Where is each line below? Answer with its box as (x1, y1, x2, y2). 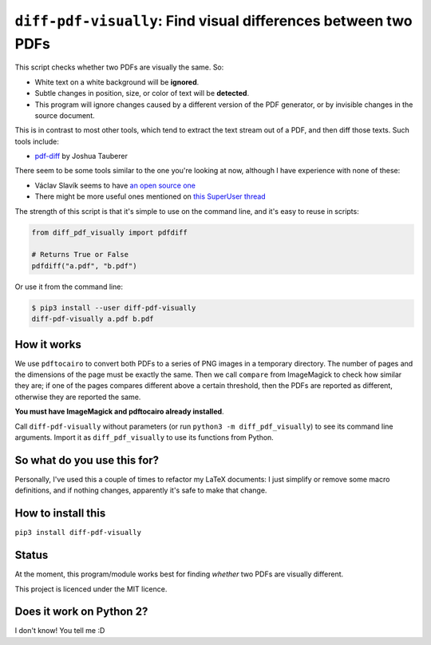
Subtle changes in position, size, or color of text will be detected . (34, 89, 250, 98)
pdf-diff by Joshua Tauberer (34, 152, 128, 161)
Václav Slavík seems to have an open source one (34, 180, 196, 190)
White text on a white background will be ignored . (34, 77, 200, 87)
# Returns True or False (31, 250, 129, 259)
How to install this (14, 507, 106, 520)
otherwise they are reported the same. (14, 392, 141, 402)
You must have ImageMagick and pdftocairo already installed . (14, 407, 224, 417)
